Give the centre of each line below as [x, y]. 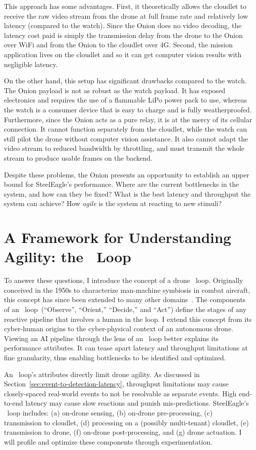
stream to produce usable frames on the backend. [78, 157]
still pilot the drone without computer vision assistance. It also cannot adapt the [126, 138]
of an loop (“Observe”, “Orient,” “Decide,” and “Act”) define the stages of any [125, 309]
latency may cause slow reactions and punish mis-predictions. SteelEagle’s [137, 403]
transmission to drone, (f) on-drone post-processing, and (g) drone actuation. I [123, 432]
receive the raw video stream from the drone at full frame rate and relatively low [126, 16]
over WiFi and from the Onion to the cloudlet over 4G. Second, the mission [118, 45]
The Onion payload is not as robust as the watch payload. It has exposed [115, 90]
